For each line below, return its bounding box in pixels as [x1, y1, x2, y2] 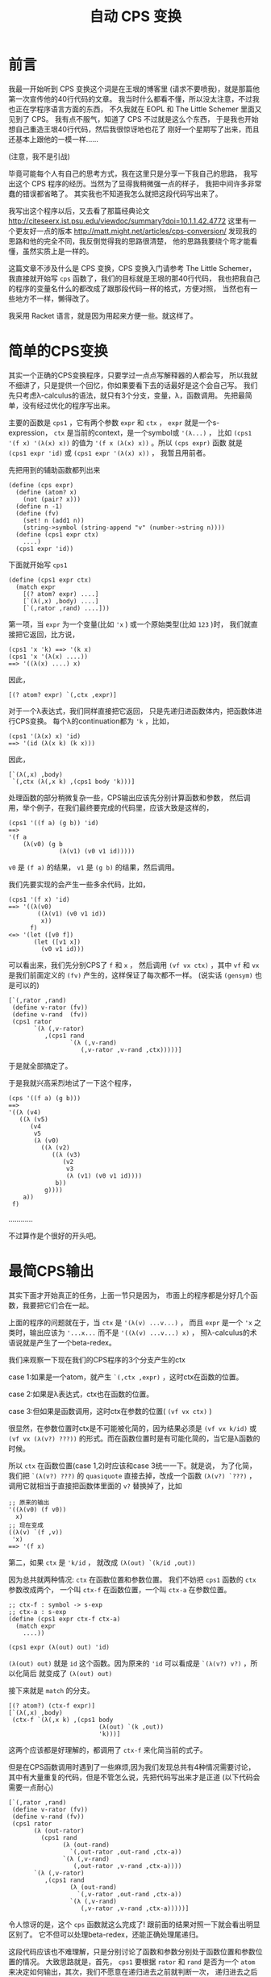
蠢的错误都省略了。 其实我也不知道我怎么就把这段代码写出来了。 [8, 189, 223, 198]
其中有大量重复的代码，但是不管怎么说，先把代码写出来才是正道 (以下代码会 [8, 1772, 261, 1782]
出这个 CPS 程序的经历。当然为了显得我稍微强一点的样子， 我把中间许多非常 [8, 178, 262, 188]
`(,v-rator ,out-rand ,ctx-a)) [77, 1890, 182, 1898]
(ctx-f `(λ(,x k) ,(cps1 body [11, 1716, 114, 1724]
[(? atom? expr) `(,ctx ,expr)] [8, 690, 117, 699]
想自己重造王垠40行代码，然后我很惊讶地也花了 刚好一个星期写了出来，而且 [8, 124, 260, 134]
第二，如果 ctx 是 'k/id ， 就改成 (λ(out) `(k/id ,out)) [8, 1558, 196, 1567]
